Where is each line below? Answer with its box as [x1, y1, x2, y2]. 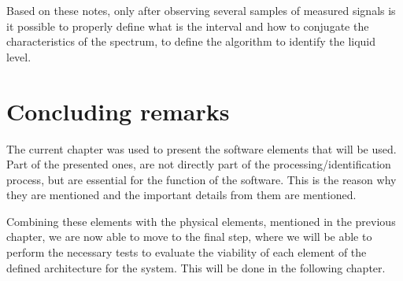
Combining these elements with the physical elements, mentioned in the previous [6, 213, 396, 229]
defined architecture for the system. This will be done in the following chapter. [6, 259, 386, 275]
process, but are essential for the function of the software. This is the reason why [6, 171, 397, 187]
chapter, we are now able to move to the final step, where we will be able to [6, 228, 372, 245]
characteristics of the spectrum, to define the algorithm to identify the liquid [6, 33, 376, 50]
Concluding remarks [6, 94, 230, 127]
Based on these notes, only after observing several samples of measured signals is [6, 2, 396, 18]
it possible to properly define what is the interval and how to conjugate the [6, 17, 369, 34]
